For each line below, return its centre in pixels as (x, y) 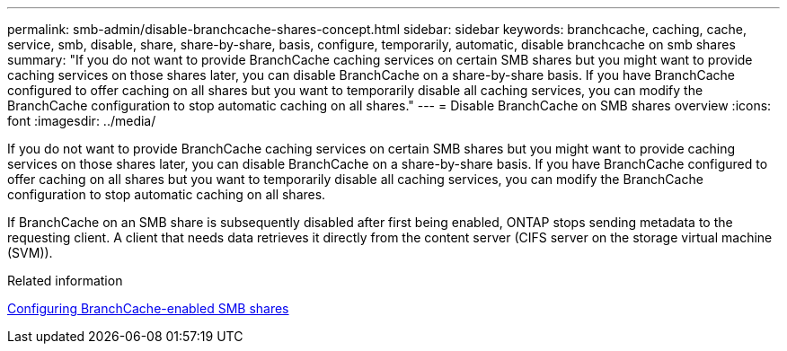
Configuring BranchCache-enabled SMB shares (148, 308)
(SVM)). (30, 253)
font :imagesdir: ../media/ (82, 121)
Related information (65, 281)
